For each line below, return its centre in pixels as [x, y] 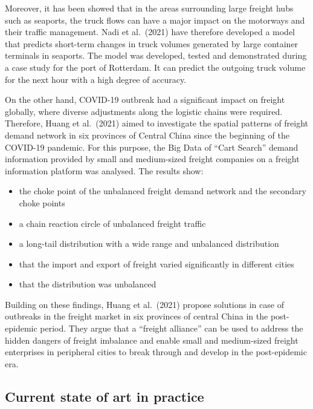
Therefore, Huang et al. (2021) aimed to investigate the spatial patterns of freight [157, 123]
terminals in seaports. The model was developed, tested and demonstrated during [156, 55]
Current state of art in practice [105, 396]
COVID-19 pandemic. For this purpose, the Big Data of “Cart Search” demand [152, 147]
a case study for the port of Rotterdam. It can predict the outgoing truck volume [155, 67]
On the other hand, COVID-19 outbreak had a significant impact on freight [145, 100]
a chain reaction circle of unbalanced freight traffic [112, 223]
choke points [42, 202]
